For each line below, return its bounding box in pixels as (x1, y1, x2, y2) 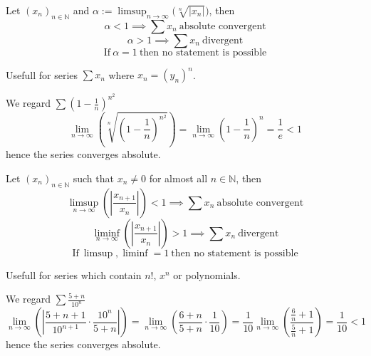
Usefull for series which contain (6, 267, 142, 282)
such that (73, 170, 114, 185)
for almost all (149, 170, 208, 185)
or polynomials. (173, 267, 241, 282)
